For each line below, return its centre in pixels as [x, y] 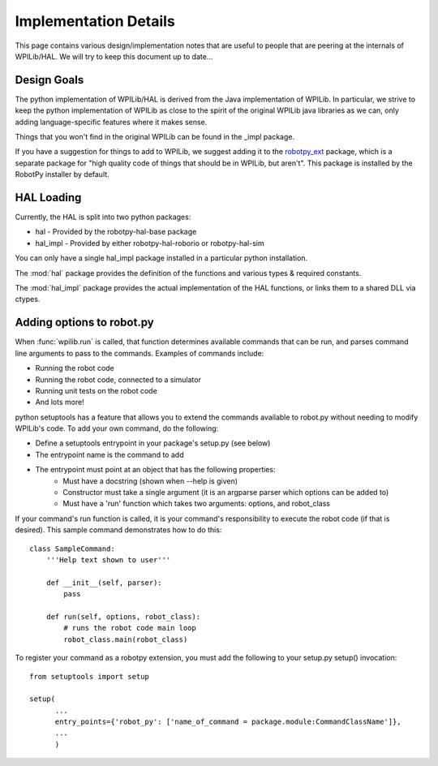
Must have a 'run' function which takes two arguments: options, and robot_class [197, 504]
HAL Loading [48, 198]
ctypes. [28, 299]
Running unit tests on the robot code [96, 390]
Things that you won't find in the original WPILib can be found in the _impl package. [155, 137]
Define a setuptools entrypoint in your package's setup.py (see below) [153, 443]
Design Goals [49, 80]
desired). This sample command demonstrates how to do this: [118, 530]
